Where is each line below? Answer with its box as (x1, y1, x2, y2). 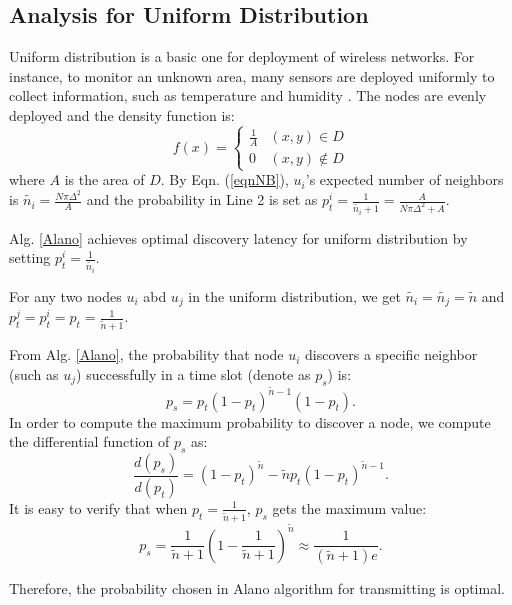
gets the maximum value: (272, 497, 427, 518)
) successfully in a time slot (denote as (76, 363, 311, 384)
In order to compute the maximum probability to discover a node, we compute (9, 411, 491, 432)
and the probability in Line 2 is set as (86, 189, 318, 210)
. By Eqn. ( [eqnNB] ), (160, 169, 289, 190)
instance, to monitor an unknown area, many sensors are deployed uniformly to (9, 65, 495, 86)
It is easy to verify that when (9, 497, 188, 518)
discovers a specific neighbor (305, 344, 478, 365)
